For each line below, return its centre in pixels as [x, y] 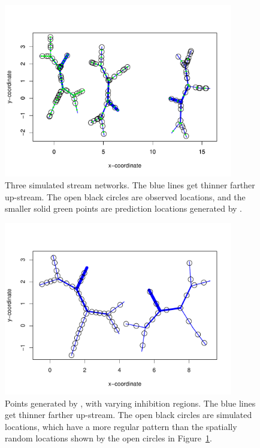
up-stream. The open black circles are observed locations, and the [125, 196]
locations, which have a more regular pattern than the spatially [121, 426]
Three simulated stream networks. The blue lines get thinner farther [130, 184]
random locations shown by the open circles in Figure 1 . [108, 438]
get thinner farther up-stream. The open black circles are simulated [129, 415]
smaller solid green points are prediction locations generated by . [124, 208]
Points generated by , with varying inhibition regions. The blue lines [130, 403]
